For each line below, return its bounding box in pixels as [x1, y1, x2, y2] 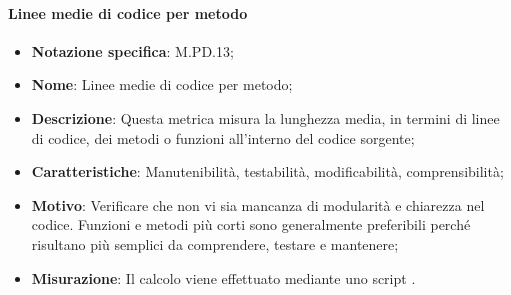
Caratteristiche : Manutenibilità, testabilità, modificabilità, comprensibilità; [31, 161, 504, 182]
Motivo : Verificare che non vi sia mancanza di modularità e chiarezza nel [31, 194, 485, 215]
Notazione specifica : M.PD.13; [31, 40, 234, 61]
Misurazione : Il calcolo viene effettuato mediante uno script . [31, 267, 416, 288]
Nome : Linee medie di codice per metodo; [31, 74, 293, 95]
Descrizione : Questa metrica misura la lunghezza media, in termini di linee [31, 107, 500, 128]
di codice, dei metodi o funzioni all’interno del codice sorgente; [31, 127, 415, 148]
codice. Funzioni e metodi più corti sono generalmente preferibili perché [31, 214, 471, 235]
